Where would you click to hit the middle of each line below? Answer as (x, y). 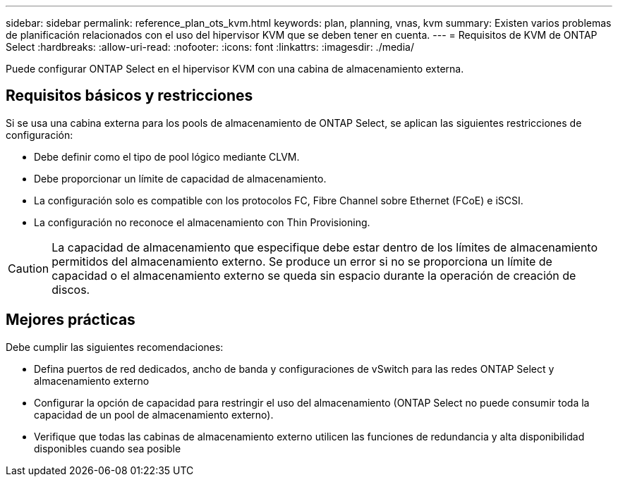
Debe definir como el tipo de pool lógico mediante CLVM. (167, 156)
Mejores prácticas (71, 320)
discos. (71, 289)
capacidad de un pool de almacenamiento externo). (154, 414)
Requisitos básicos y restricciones (129, 96)
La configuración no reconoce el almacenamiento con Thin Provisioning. (202, 222)
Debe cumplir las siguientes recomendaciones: (115, 347)
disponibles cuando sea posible (108, 448)
